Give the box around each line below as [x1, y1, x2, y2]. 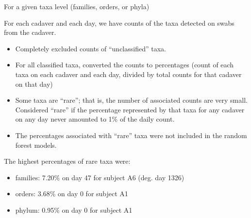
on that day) [15, 78, 53, 89]
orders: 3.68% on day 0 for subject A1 [15, 188, 128, 199]
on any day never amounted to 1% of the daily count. [15, 114, 175, 124]
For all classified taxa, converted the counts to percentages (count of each [15, 60, 234, 70]
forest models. [15, 140, 57, 150]
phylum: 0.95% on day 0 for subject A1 [15, 204, 133, 215]
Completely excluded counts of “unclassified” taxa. [15, 43, 166, 53]
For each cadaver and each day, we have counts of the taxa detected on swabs [4, 17, 234, 28]
